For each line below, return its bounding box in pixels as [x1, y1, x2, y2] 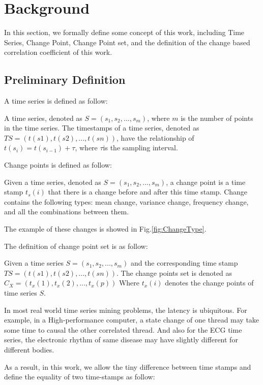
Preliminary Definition [4, 72, 126, 87]
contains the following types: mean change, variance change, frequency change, [4, 196, 249, 207]
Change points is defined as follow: [4, 159, 112, 170]
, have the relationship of [116, 132, 194, 143]
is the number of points [181, 112, 253, 123]
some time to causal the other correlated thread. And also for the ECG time [4, 324, 242, 335]
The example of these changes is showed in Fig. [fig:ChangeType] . [4, 223, 207, 234]
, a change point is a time [166, 176, 246, 187]
